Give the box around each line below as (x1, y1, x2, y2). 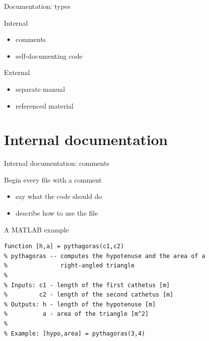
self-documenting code (15, 50, 83, 61)
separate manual (15, 83, 65, 94)
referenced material (15, 100, 73, 111)
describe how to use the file (15, 208, 98, 218)
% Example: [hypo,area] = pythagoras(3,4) (4, 330, 145, 337)
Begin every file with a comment (4, 174, 102, 185)
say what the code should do (15, 191, 102, 201)
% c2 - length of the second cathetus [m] (4, 291, 174, 299)
